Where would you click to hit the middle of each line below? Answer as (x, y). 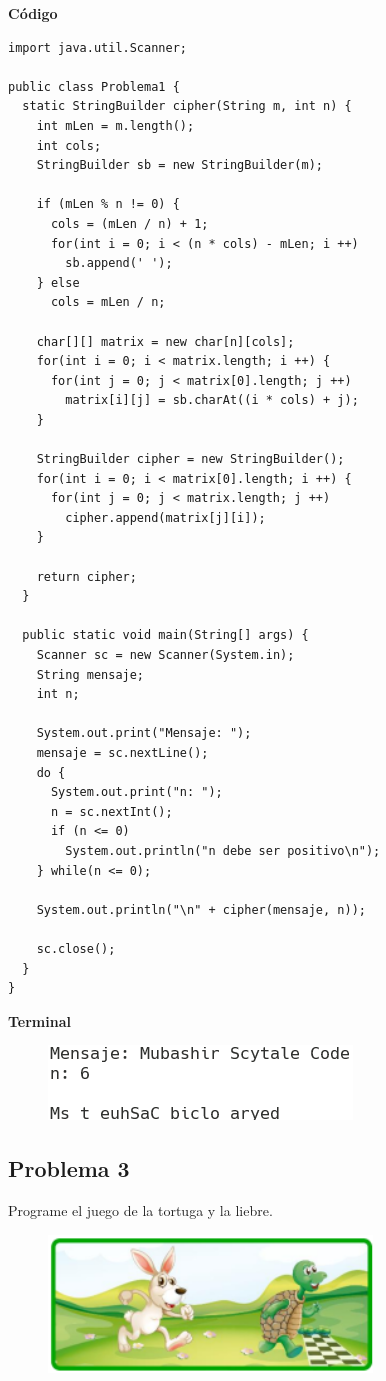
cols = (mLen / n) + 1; (129, 223)
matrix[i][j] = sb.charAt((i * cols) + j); (212, 400)
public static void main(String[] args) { (165, 635)
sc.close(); (76, 948)
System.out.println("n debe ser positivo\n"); (223, 850)
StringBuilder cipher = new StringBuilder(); (190, 459)
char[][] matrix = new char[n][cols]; (165, 341)
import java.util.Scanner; (97, 47)
